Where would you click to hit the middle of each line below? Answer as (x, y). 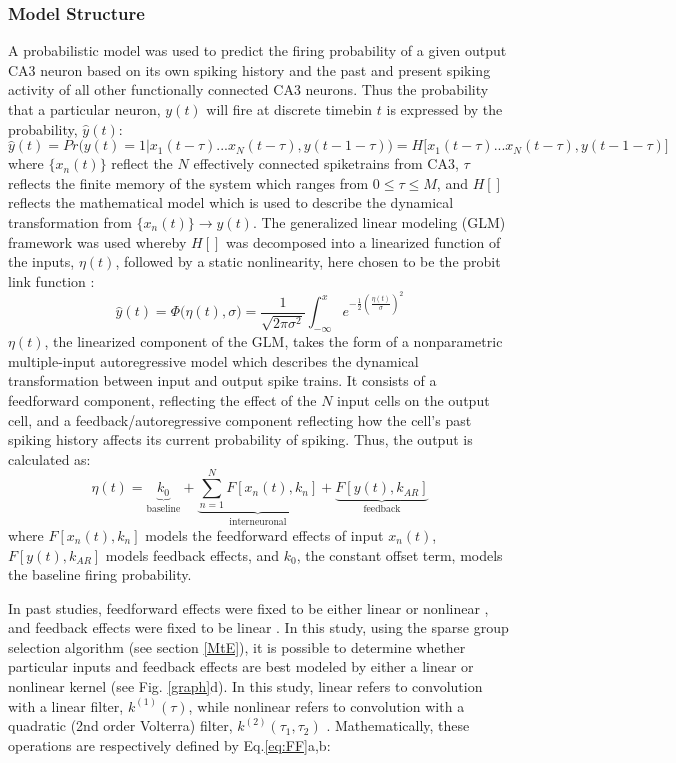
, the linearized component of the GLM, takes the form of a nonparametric (273, 341)
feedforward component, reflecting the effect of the (162, 399)
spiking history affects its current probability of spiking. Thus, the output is (240, 439)
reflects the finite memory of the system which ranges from (188, 182)
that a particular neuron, (84, 109)
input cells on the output (413, 399)
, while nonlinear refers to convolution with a (326, 705)
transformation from (70, 221)
